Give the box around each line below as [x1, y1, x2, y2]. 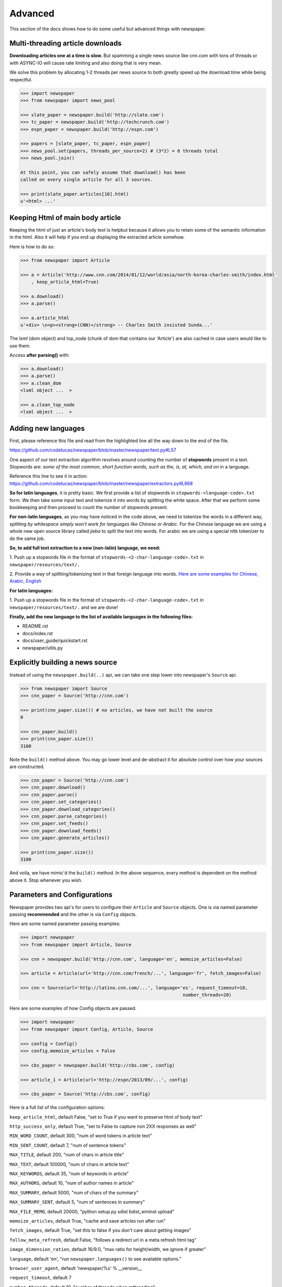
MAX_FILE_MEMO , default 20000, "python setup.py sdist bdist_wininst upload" [9, 1208, 175, 1214]
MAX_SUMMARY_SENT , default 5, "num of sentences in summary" [9, 1199, 145, 1205]
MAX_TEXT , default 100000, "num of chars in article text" [9, 1161, 129, 1167]
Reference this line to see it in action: [9, 473, 88, 479]
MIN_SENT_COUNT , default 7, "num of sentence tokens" [9, 1142, 126, 1148]
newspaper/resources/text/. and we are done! [9, 604, 118, 610]
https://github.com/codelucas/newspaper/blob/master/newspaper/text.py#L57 [9, 447, 177, 453]
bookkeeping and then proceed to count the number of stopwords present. [9, 504, 168, 510]
